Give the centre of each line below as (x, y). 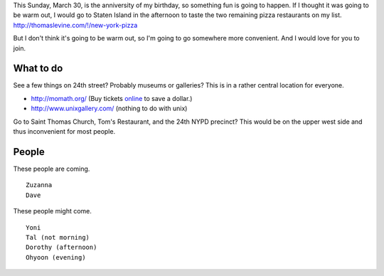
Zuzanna (39, 185)
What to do (38, 69)
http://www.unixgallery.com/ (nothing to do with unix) (109, 108)
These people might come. (53, 211)
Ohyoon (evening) (56, 257)
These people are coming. (52, 169)
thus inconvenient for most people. (64, 132)
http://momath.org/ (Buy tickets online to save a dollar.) (112, 98)
